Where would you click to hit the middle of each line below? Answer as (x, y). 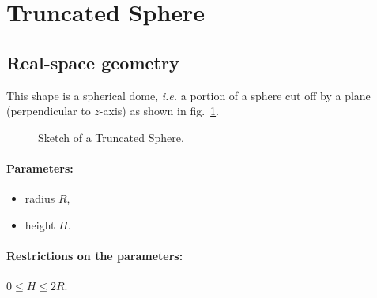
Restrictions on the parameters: (95, 255)
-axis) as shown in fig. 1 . (159, 111)
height (40, 224)
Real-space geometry (93, 62)
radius (40, 198)
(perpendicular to (49, 111)
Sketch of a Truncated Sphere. (111, 137)
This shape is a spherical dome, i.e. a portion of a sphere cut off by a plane (188, 95)
